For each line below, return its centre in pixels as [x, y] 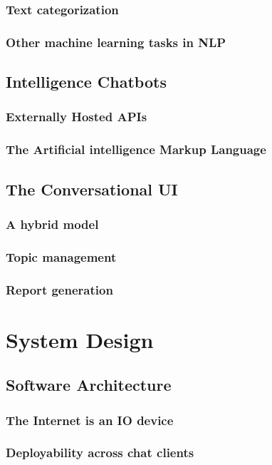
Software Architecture [89, 385]
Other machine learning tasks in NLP [116, 42]
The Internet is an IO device [90, 420]
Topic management [61, 256]
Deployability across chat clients [100, 453]
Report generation [59, 289]
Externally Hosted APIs [77, 117]
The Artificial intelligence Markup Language [136, 149]
